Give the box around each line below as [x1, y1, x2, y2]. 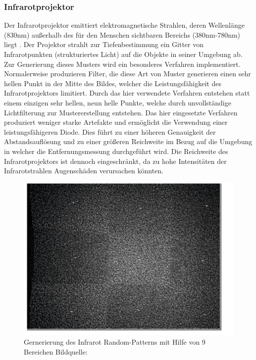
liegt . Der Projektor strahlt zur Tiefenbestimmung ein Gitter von [4, 39, 204, 50]
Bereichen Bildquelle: [24, 346, 88, 357]
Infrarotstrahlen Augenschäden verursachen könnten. [4, 165, 164, 176]
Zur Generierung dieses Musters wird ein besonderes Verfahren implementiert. [4, 58, 241, 69]
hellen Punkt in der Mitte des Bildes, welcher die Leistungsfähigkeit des [4, 78, 221, 88]
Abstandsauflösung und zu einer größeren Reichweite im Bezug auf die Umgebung [4, 136, 253, 147]
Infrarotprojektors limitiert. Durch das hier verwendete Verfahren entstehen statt [4, 88, 250, 98]
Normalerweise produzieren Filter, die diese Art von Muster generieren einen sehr [4, 68, 251, 79]
